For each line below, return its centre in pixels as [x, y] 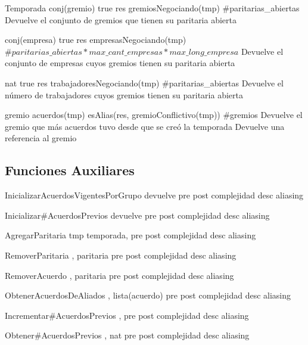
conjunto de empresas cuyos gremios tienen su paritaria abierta [120, 63]
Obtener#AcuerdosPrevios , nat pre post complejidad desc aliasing [127, 335]
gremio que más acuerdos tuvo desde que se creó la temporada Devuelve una [145, 126]
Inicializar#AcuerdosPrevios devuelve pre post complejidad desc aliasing [137, 215]
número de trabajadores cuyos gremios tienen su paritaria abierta [124, 94]
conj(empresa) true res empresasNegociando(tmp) [96, 40]
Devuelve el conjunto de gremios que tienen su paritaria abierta [121, 19]
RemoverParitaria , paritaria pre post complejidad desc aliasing [121, 255]
